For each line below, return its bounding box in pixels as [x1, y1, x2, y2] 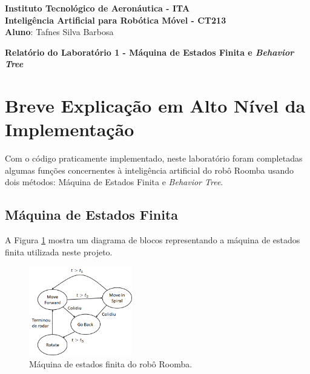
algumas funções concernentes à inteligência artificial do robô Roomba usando [5, 163, 294, 176]
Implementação [5, 117, 134, 142]
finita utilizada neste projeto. [5, 245, 113, 258]
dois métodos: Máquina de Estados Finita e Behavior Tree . [5, 176, 223, 188]
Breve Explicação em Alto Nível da [5, 93, 306, 118]
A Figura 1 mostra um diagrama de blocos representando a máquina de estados [5, 234, 300, 246]
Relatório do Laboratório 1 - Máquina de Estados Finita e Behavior [5, 45, 294, 58]
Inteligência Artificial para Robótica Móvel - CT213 [5, 13, 226, 26]
